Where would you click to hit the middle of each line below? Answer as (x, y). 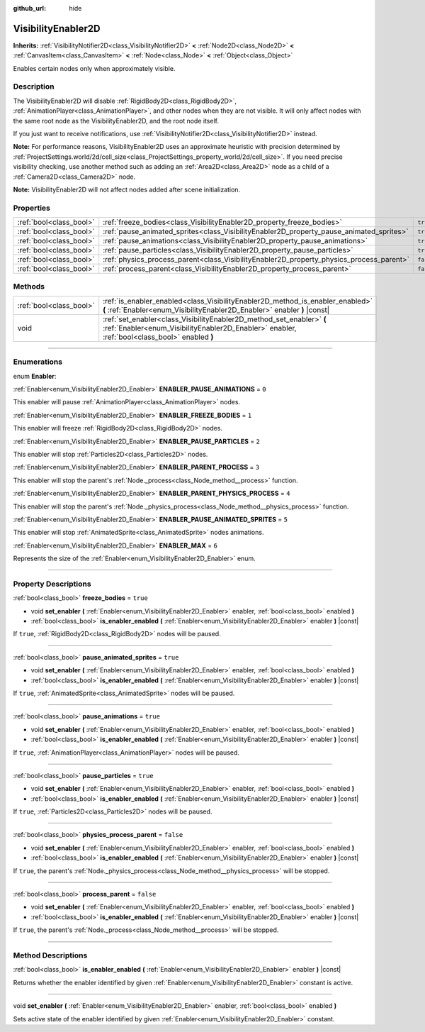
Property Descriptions (52, 584)
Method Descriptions (50, 955)
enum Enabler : (35, 376)
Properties (32, 208)
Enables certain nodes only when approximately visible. (94, 68)
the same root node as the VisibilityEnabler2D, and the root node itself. (116, 121)
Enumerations (38, 362)
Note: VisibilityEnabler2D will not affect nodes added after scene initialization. (127, 189)
